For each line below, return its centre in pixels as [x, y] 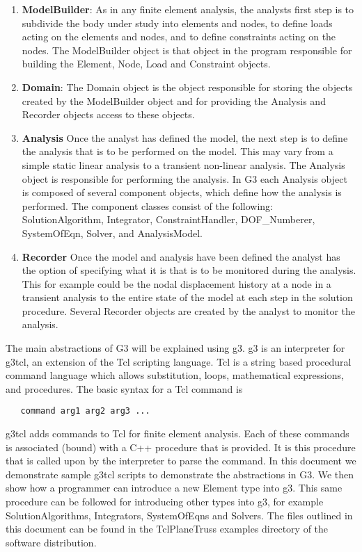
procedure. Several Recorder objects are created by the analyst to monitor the [188, 310]
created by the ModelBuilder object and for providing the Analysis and [174, 100]
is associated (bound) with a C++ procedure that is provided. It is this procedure [181, 447]
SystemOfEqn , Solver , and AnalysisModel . [112, 233]
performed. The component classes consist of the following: [147, 205]
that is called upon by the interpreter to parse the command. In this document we [181, 461]
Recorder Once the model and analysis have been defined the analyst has [181, 256]
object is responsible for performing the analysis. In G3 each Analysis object [184, 178]
